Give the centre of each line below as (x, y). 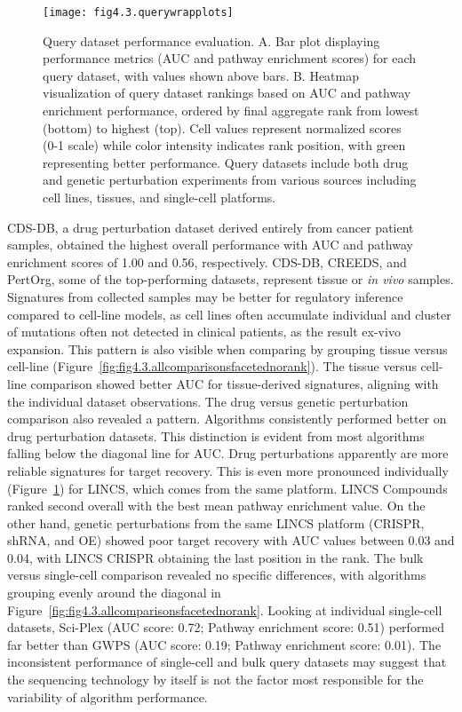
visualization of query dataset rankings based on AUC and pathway (227, 93)
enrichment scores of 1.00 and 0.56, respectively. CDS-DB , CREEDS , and (207, 261)
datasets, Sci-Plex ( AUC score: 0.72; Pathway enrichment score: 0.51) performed (226, 627)
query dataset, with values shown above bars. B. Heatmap (201, 75)
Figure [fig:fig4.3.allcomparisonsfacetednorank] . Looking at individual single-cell (225, 609)
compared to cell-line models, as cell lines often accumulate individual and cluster (229, 314)
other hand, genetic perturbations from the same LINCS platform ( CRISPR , (216, 522)
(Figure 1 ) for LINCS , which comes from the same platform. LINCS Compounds (227, 488)
